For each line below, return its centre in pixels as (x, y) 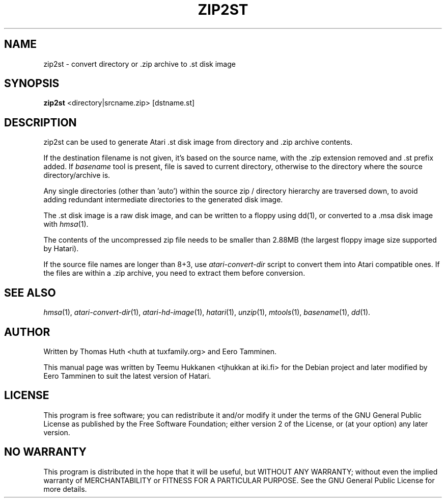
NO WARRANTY (45, 452)
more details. (65, 489)
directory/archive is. (77, 175)
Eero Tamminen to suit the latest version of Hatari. (127, 376)
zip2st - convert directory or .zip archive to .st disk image (140, 64)
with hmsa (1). (66, 224)
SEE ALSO (30, 293)
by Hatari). (61, 249)
